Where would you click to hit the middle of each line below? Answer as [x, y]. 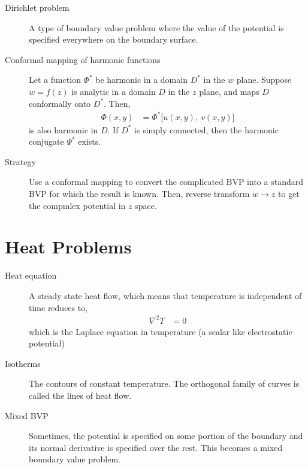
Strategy [20, 161]
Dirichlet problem [37, 7]
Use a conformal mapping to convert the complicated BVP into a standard [166, 182]
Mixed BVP [27, 415]
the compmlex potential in [77, 205]
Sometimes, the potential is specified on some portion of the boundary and [166, 436]
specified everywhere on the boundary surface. [114, 39]
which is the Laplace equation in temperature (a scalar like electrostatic [161, 331]
